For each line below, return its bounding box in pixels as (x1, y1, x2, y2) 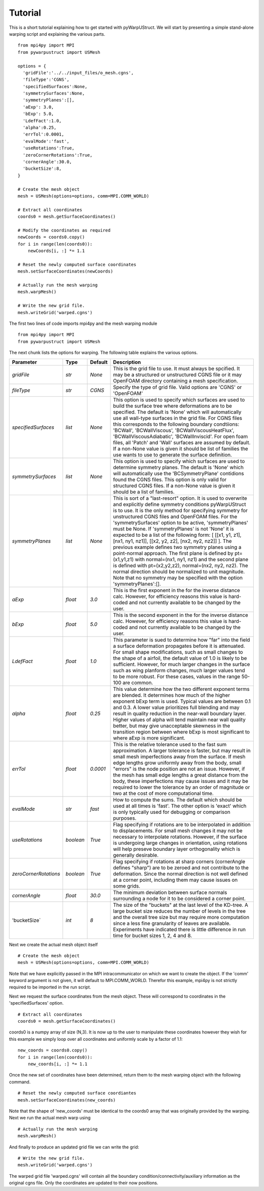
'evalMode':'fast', (22, 138, 69, 144)
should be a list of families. (113, 488, 175, 495)
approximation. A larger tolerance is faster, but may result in (113, 747, 251, 754)
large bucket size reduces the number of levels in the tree (113, 908, 246, 915)
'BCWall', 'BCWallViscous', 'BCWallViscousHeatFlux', (113, 427, 235, 434)
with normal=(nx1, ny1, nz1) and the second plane (134, 556, 249, 563)
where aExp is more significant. (113, 734, 186, 741)
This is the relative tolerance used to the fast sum (113, 741, 227, 748)
